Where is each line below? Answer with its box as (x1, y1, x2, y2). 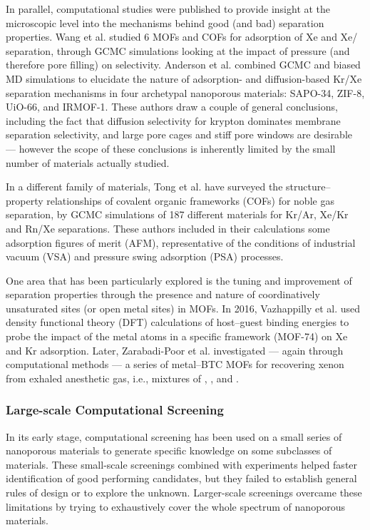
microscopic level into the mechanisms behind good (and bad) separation (6, 15, 324, 30)
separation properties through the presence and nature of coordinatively (6, 287, 320, 302)
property (6, 193, 43, 208)
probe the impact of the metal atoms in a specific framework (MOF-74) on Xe (6, 329, 348, 344)
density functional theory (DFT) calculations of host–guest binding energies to (6, 315, 349, 330)
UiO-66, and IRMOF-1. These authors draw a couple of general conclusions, (6, 99, 338, 114)
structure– (286, 179, 331, 194)
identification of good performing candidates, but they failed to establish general (6, 471, 357, 486)
